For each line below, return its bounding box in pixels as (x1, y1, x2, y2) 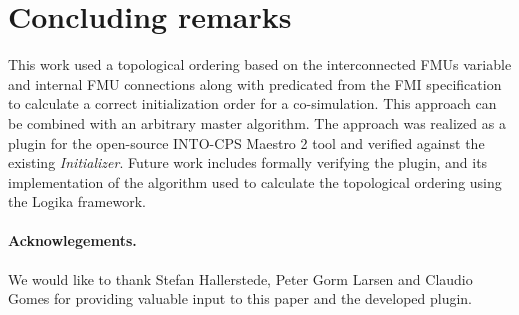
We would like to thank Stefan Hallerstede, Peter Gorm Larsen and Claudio (8, 268, 473, 289)
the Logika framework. (8, 191, 146, 212)
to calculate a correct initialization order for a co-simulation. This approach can (8, 93, 497, 114)
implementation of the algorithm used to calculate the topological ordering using (8, 171, 502, 192)
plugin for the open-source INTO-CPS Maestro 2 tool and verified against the (8, 132, 485, 153)
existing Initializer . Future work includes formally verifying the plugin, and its (8, 152, 488, 173)
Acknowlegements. (8, 230, 137, 251)
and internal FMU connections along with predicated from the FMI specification (8, 73, 502, 94)
